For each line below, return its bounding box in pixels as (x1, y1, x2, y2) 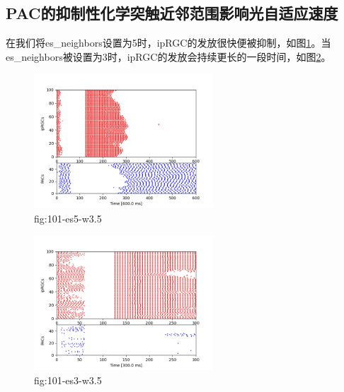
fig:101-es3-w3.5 (34, 372, 102, 387)
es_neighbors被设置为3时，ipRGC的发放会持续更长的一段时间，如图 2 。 (6, 49, 331, 64)
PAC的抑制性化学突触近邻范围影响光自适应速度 (6, 2, 338, 24)
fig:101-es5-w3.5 (34, 210, 102, 225)
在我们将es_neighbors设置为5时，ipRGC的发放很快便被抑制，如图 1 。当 (6, 35, 331, 50)
